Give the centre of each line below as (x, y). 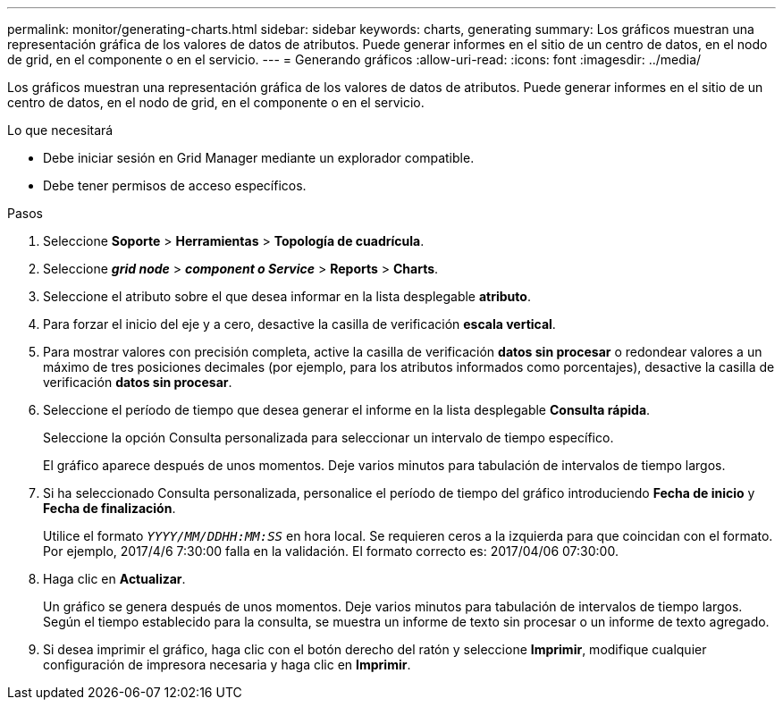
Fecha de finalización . (109, 508)
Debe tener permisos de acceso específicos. (175, 185)
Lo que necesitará (60, 130)
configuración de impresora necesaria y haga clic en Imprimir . (227, 665)
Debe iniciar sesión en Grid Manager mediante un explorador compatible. (259, 158)
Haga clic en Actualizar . (114, 579)
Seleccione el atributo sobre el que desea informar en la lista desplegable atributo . (287, 296)
